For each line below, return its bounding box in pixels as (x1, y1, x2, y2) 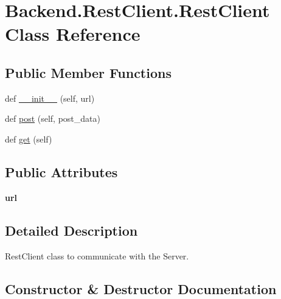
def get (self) (5, 132, 52, 145)
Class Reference (5, 21, 140, 46)
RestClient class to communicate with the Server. (5, 249, 189, 262)
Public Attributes (5, 162, 118, 181)
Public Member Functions (5, 63, 172, 82)
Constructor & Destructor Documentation (5, 279, 277, 298)
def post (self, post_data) (5, 112, 100, 125)
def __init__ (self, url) (5, 91, 95, 104)
